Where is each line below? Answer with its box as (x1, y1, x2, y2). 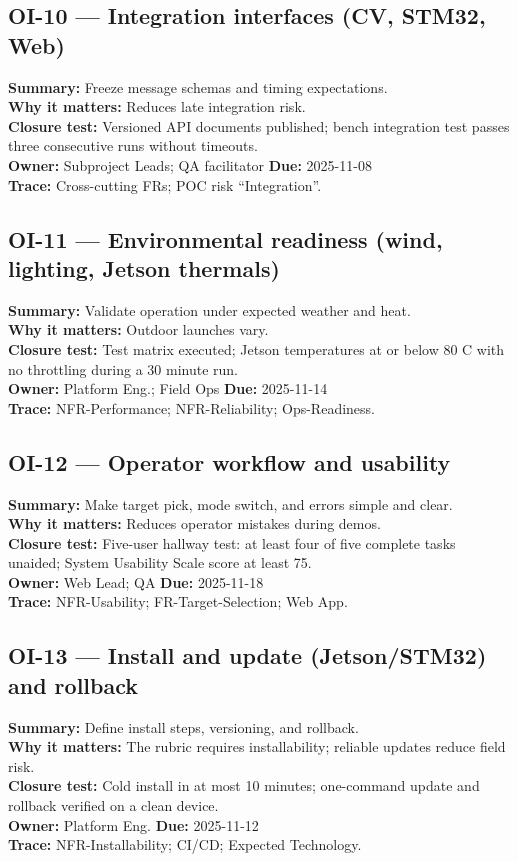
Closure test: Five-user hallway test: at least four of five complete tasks (8, 532, 456, 553)
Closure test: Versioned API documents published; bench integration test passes (8, 115, 510, 136)
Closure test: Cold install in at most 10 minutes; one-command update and (8, 775, 480, 796)
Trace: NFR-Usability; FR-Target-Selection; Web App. (8, 591, 348, 612)
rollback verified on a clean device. (8, 795, 219, 816)
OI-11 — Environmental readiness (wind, (8, 223, 443, 254)
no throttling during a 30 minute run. (8, 358, 239, 379)
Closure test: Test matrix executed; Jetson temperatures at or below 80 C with (8, 338, 505, 359)
